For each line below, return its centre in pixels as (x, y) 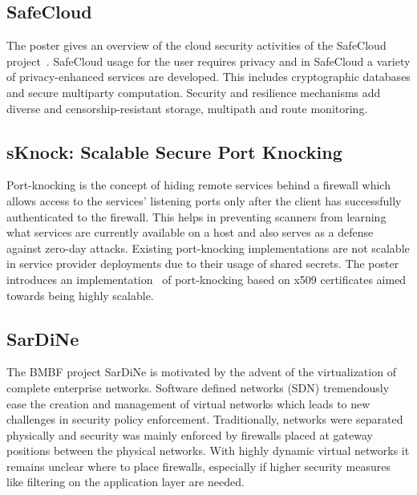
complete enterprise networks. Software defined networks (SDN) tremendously (198, 387)
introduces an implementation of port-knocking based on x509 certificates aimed (206, 279)
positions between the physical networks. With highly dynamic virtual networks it (208, 450)
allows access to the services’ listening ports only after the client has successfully (204, 200)
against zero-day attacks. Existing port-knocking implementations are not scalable (208, 247)
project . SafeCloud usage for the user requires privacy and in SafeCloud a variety (208, 61)
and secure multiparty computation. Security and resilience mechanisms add (194, 92)
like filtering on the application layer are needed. (126, 482)
